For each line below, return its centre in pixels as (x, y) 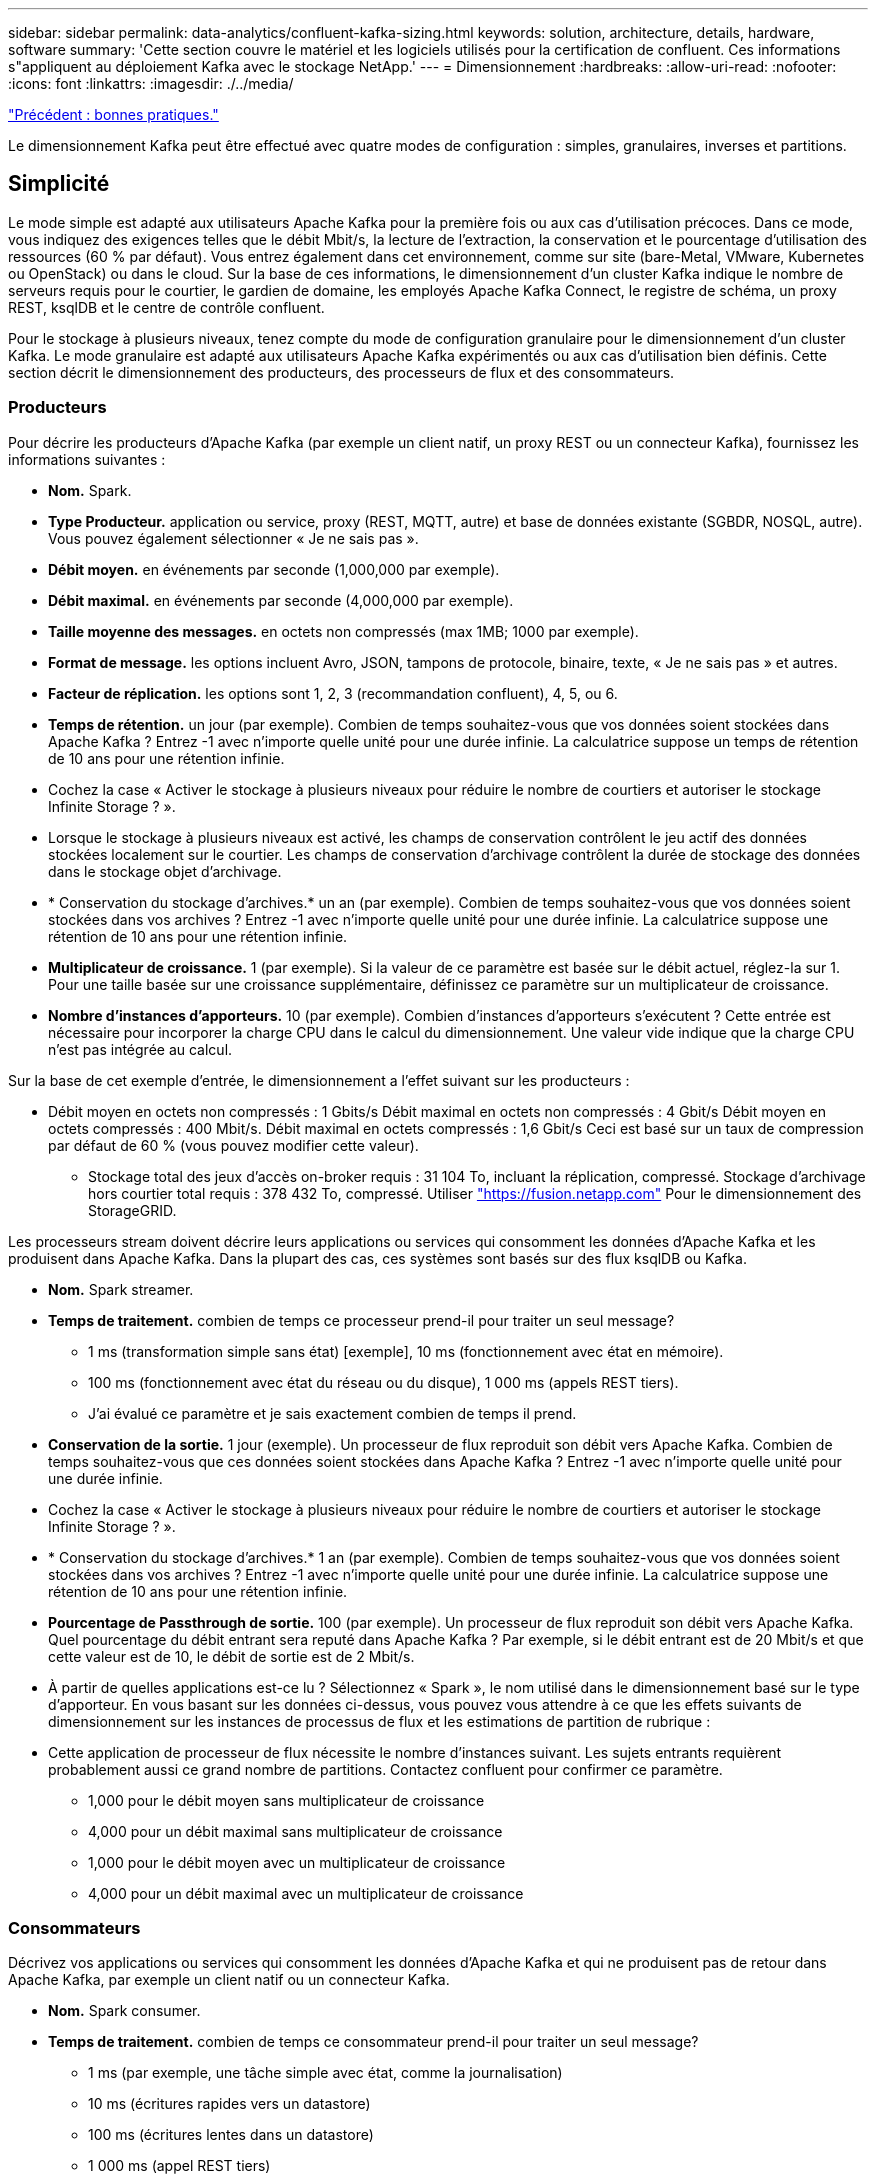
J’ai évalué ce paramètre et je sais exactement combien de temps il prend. (332, 1413)
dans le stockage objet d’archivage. (165, 871)
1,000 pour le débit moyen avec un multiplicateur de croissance (297, 1862)
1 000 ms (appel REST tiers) (179, 2166)
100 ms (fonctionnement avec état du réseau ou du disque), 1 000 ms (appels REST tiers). (383, 1382)
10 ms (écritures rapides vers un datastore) (229, 2104)
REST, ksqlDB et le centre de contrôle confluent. (166, 307)
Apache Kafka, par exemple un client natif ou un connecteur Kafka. (229, 1980)
